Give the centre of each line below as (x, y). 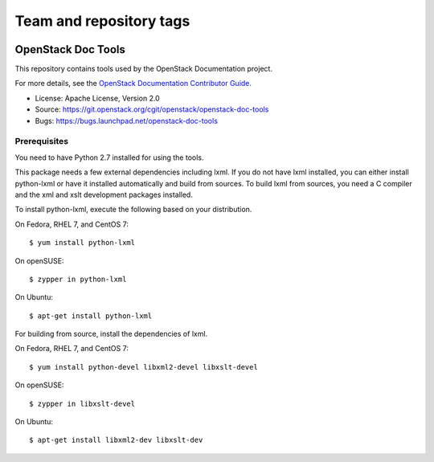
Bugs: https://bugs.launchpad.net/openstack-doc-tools (127, 121)
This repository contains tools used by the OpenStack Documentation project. (144, 69)
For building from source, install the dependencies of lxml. (111, 334)
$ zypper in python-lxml (78, 279)
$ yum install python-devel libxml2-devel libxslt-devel (144, 367)
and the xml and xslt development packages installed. (104, 194)
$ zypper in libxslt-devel (82, 403)
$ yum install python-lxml (82, 243)
